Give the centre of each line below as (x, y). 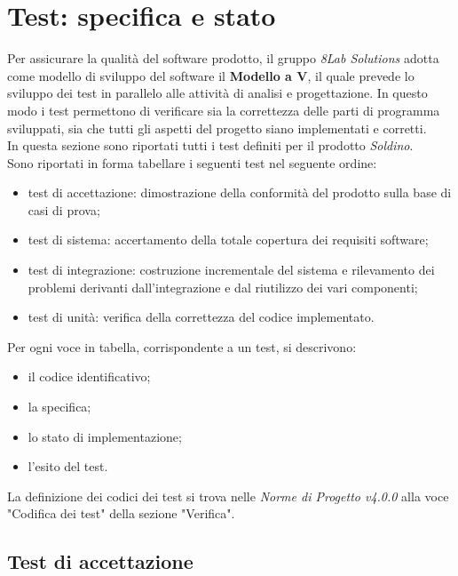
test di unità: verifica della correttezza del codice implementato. (201, 317)
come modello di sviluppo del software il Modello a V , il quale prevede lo (211, 75)
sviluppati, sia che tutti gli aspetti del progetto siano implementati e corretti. (217, 128)
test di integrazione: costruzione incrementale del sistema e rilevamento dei (231, 270)
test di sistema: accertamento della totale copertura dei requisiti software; (228, 240)
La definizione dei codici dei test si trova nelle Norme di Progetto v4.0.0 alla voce (228, 496)
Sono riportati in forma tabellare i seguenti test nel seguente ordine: (192, 162)
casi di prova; (64, 209)
